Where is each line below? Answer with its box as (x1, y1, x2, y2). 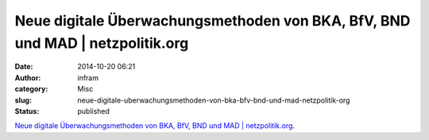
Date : (14, 62, 33, 72)
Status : (14, 106, 40, 115)
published (77, 106, 110, 115)
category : (14, 84, 48, 94)
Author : (14, 72, 41, 83)
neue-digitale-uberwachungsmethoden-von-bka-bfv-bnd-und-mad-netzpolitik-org (77, 95, 350, 105)
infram (77, 72, 99, 83)
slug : (14, 95, 32, 105)
